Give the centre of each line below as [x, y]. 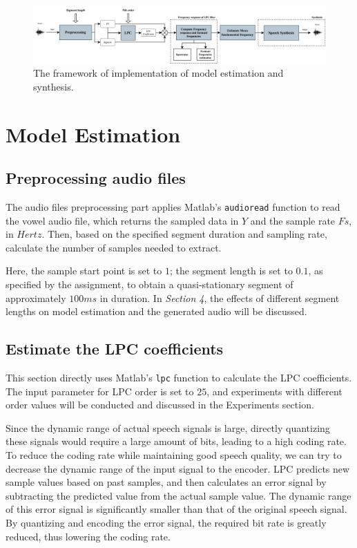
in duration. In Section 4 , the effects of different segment [220, 297]
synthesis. [54, 86]
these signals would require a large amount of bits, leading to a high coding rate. [176, 441]
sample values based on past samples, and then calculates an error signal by [166, 482]
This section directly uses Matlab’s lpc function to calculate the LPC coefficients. [179, 378]
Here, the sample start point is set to [84, 271]
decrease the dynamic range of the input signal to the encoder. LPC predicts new [178, 468]
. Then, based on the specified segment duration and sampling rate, [184, 234]
